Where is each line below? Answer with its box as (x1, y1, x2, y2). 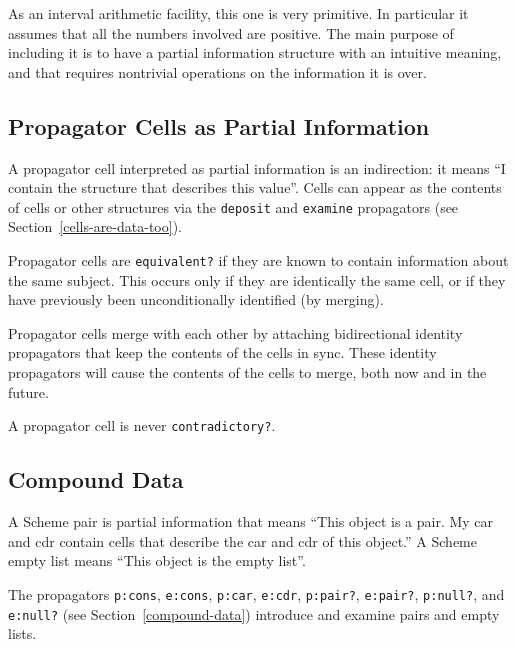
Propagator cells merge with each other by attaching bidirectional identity (8, 322, 463, 343)
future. (8, 381, 49, 402)
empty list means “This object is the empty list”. (8, 550, 306, 571)
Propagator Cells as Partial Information (8, 110, 430, 141)
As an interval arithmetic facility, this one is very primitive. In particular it (8, 3, 469, 23)
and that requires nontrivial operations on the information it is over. (8, 61, 427, 82)
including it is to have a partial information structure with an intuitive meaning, (8, 42, 502, 63)
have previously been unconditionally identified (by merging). (8, 289, 384, 310)
